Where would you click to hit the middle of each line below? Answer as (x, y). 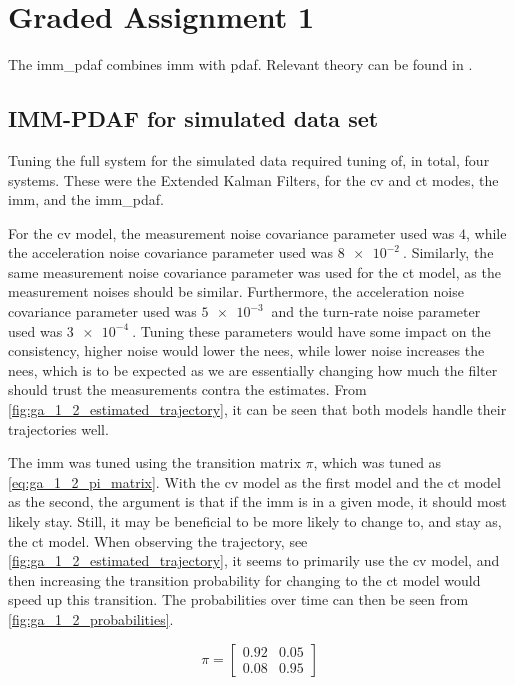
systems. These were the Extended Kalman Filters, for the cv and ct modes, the (253, 179)
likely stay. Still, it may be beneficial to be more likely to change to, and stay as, (255, 521)
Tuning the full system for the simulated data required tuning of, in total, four (249, 159)
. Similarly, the (448, 252)
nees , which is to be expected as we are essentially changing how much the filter (253, 369)
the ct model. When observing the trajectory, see (158, 540)
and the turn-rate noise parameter (376, 311)
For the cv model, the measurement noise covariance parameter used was (231, 232)
